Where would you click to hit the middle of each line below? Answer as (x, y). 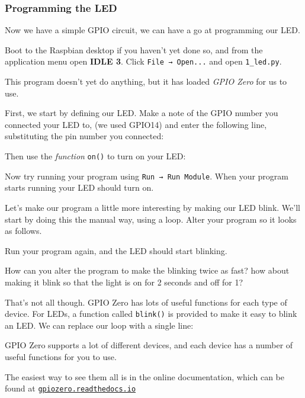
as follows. (23, 231)
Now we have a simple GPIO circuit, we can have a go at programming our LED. (152, 30)
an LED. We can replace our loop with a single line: (99, 325)
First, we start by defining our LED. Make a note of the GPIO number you (142, 113)
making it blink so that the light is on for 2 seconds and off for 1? (124, 282)
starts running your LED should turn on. (79, 187)
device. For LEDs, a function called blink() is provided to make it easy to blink (151, 314)
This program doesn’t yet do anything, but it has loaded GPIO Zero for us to (146, 81)
